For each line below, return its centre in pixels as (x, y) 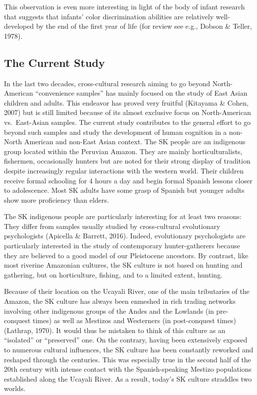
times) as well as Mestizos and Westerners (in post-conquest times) (134, 320)
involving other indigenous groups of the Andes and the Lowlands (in (109, 310)
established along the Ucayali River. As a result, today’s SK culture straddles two (128, 378)
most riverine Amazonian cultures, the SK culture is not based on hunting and (123, 265)
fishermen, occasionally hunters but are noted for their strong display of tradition (127, 161)
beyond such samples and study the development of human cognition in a (115, 132)
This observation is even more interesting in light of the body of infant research (125, 6)
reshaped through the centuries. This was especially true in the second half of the (128, 359)
